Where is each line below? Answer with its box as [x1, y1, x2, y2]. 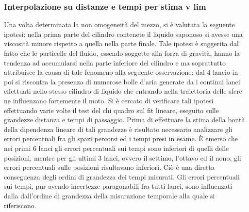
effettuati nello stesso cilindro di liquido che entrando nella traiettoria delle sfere [4, 86, 242, 96]
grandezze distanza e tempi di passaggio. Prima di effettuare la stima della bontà [4, 114, 245, 125]
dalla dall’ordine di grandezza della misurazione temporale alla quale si [4, 190, 215, 200]
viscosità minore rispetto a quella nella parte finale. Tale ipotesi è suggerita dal [4, 38, 239, 49]
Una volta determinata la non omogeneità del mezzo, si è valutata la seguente [4, 19, 235, 30]
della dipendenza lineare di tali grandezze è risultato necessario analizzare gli [4, 124, 232, 134]
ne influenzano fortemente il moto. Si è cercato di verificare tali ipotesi [4, 95, 214, 105]
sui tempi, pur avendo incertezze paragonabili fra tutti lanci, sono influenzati [4, 181, 232, 191]
